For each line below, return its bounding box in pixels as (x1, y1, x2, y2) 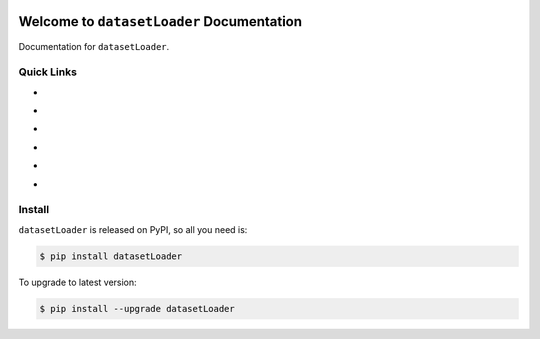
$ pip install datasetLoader (39, 250, 183, 262)
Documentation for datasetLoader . (18, 40, 170, 52)
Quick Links (18, 65, 77, 79)
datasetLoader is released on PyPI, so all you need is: (18, 223, 248, 235)
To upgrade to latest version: (18, 276, 137, 288)
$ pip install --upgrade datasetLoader (39, 303, 235, 314)
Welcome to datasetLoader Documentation (18, 13, 303, 30)
